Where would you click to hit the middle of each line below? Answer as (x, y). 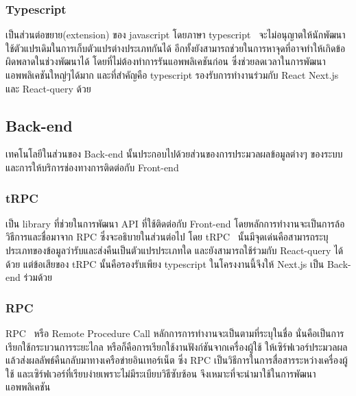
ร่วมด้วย (38, 277)
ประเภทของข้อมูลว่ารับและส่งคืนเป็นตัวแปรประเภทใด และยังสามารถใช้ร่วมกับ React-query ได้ (175, 250)
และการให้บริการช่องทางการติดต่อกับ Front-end (92, 167)
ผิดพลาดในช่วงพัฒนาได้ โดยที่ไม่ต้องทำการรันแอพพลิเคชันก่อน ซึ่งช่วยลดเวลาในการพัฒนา (166, 61)
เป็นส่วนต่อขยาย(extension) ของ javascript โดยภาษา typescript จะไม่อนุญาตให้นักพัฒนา (176, 35)
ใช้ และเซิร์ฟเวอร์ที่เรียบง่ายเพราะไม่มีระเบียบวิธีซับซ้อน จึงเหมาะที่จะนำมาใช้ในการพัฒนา (161, 373)
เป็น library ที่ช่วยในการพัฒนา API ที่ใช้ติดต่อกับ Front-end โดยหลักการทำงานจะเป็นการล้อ (175, 223)
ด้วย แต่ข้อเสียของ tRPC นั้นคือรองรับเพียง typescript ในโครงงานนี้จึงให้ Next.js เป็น (165, 263)
